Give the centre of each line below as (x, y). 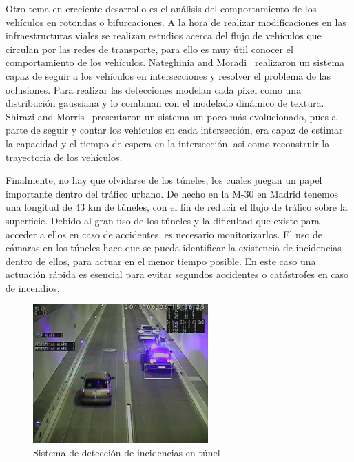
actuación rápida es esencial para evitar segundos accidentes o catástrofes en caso (177, 274)
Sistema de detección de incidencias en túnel (127, 453)
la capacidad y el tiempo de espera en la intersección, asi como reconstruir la (168, 143)
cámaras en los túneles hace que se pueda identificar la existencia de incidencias (174, 248)
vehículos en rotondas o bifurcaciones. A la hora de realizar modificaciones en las (176, 22)
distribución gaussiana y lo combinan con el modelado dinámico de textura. (165, 103)
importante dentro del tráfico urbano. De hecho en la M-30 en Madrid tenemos (172, 193)
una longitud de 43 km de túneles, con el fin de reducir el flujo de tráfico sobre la (177, 207)
